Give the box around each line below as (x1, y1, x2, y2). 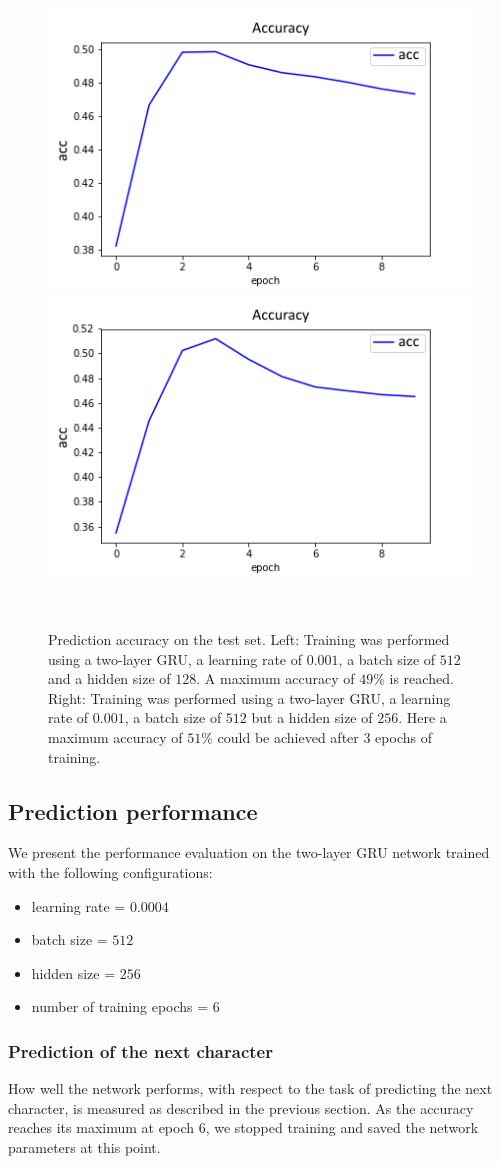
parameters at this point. (8, 1137, 161, 1158)
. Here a (398, 707, 447, 728)
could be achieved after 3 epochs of (217, 727, 432, 748)
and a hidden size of (48, 668, 171, 689)
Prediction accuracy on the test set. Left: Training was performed (48, 629, 450, 650)
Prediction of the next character (8, 1038, 273, 1063)
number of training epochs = (31, 996, 209, 1017)
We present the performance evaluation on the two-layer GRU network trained (8, 842, 490, 863)
